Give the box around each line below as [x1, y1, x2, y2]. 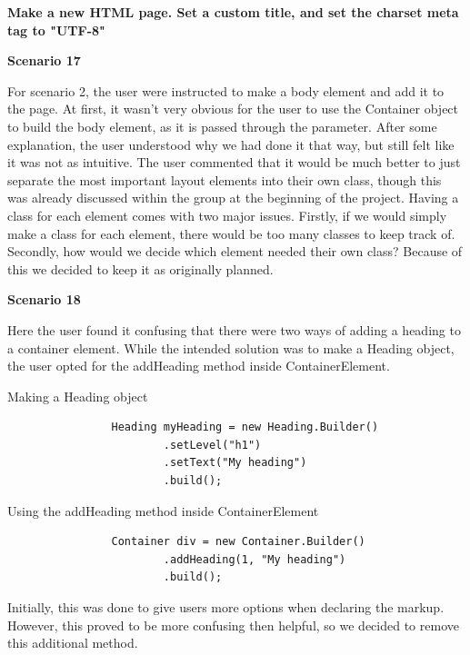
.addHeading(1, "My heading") [163, 552, 346, 566]
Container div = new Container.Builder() [111, 535, 365, 549]
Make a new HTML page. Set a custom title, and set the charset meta [7, 3, 459, 21]
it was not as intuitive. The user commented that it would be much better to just [7, 153, 461, 172]
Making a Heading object [7, 386, 148, 405]
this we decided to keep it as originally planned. [7, 259, 274, 278]
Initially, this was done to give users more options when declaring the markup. [7, 598, 445, 617]
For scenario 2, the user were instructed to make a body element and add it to [7, 81, 445, 100]
